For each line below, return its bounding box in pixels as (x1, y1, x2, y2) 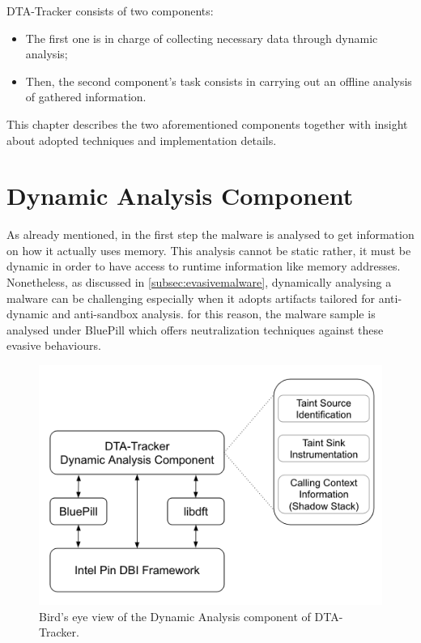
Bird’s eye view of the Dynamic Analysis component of (39, 607, 311, 624)
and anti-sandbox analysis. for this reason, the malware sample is (52, 305, 376, 322)
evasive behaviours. (6, 337, 101, 354)
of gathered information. (25, 88, 147, 105)
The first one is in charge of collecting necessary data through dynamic (25, 29, 378, 46)
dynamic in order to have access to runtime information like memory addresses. (6, 258, 401, 275)
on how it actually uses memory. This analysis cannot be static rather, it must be (6, 241, 411, 258)
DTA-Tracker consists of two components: (6, 2, 214, 19)
